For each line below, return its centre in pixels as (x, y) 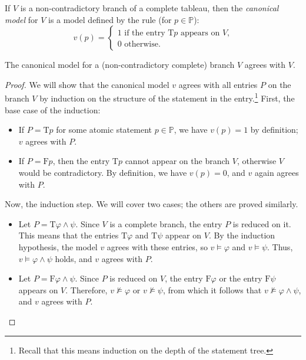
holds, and (74, 258)
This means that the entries (69, 235)
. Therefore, (87, 289)
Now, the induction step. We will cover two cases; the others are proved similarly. (152, 204)
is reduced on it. (262, 223)
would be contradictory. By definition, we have (103, 172)
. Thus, (280, 246)
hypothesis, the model (58, 246)
